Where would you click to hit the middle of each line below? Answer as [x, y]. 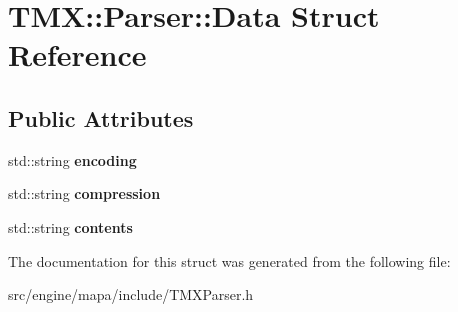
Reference [77, 54]
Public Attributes [101, 117]
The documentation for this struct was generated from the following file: [229, 260]
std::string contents [70, 226]
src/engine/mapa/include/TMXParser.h [131, 294]
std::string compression [84, 193]
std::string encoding [72, 159]
